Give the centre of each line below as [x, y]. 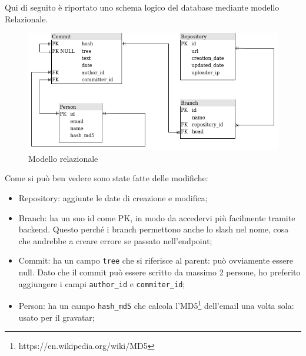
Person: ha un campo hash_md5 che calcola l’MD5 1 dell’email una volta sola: [156, 305]
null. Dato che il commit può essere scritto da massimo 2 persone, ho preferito [159, 272]
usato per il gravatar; [56, 317]
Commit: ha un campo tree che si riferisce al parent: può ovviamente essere [156, 260]
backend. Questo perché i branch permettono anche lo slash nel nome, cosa [154, 229]
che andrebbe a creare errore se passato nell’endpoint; [115, 240]
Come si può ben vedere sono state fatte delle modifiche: [107, 178]
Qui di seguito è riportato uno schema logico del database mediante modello [142, 7]
